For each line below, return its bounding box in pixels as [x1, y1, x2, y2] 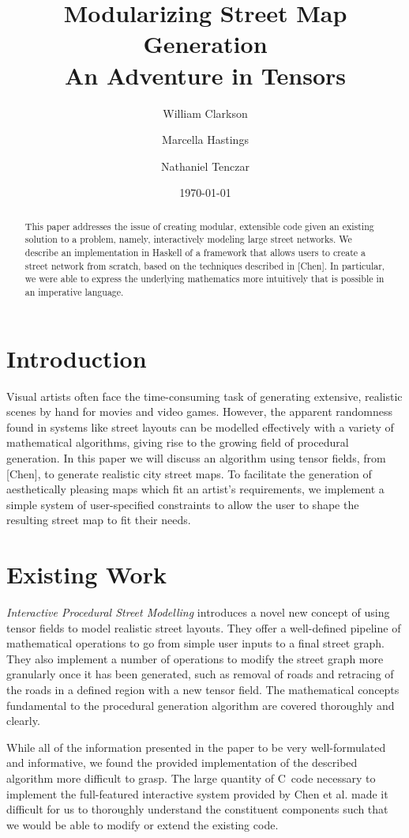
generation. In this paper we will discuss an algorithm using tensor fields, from [6, 449, 386, 466]
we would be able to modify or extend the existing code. [6, 816, 279, 832]
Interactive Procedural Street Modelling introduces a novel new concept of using [6, 604, 390, 621]
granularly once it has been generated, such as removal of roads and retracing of [6, 666, 394, 682]
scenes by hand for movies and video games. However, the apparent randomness [6, 403, 393, 420]
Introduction [6, 342, 147, 374]
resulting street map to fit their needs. [6, 511, 191, 528]
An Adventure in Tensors [65, 59, 346, 91]
